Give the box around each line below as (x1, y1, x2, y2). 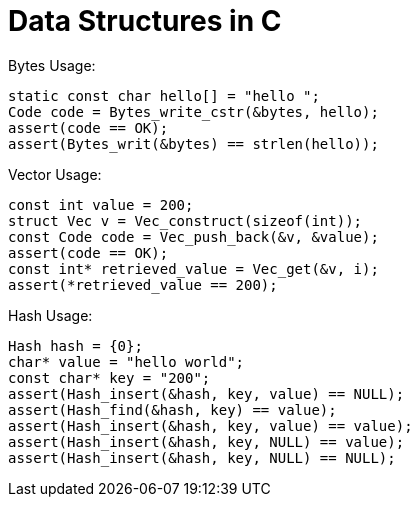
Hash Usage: (8, 306, 93, 324)
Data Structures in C (8, 4, 282, 38)
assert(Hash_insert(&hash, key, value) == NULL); (8, 385, 405, 402)
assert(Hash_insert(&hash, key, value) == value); (8, 417, 413, 434)
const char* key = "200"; (8, 369, 211, 386)
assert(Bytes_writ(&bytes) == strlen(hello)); (8, 135, 379, 152)
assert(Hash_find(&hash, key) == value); (8, 401, 337, 418)
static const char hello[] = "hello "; (8, 87, 320, 104)
